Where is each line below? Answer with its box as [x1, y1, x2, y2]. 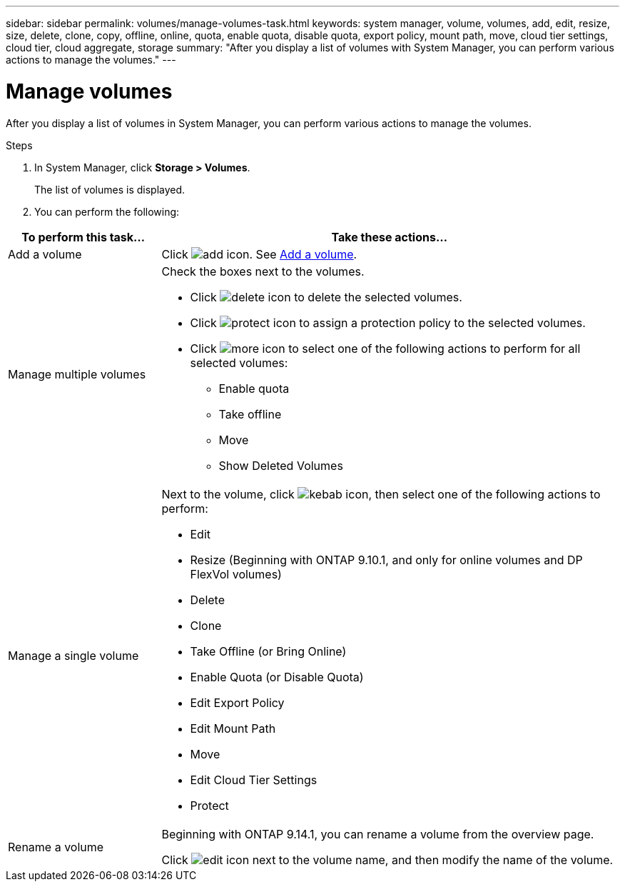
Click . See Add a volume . [161, 246, 357, 261]
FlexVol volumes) [190, 566, 282, 581]
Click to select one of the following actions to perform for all [190, 341, 581, 356]
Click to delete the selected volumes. [190, 289, 462, 304]
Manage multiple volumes [8, 366, 146, 381]
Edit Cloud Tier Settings [190, 772, 317, 787]
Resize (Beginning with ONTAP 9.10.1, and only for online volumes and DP [190, 552, 583, 567]
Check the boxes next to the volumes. [161, 264, 365, 279]
